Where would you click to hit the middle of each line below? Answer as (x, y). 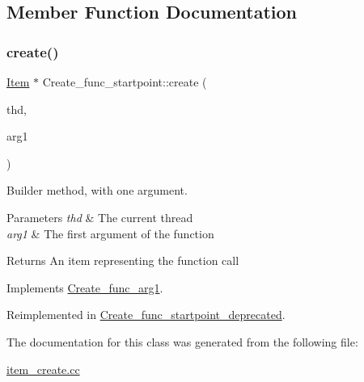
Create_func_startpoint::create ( (125, 82)
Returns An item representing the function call (123, 260)
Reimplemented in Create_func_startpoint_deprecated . (146, 315)
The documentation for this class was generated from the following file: (182, 341)
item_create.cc (43, 369)
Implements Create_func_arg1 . (85, 287)
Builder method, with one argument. (97, 190)
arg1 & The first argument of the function (110, 233)
